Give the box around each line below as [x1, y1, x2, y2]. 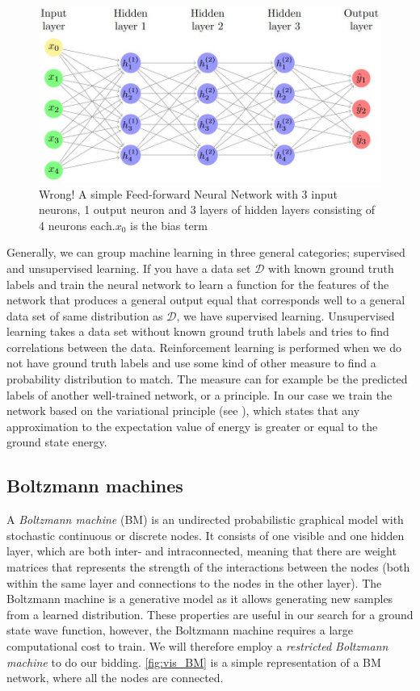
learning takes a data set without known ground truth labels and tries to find [6, 323, 389, 340]
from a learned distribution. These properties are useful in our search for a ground [6, 605, 414, 622]
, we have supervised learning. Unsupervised [176, 307, 395, 324]
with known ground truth [268, 259, 394, 276]
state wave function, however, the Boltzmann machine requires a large [6, 622, 354, 639]
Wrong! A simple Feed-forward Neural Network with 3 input [39, 185, 338, 202]
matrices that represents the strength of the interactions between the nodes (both [6, 559, 410, 576]
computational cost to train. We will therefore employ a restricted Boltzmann [6, 637, 388, 654]
